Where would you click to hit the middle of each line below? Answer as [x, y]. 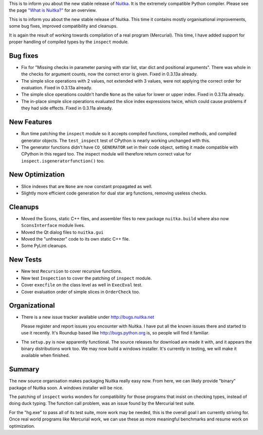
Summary [24, 369]
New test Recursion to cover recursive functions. [72, 271]
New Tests [25, 260]
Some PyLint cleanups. [44, 246]
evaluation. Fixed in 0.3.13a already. [57, 88]
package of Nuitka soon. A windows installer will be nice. [66, 388]
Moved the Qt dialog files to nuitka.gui [62, 232]
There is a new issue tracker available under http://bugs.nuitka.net [88, 317]
